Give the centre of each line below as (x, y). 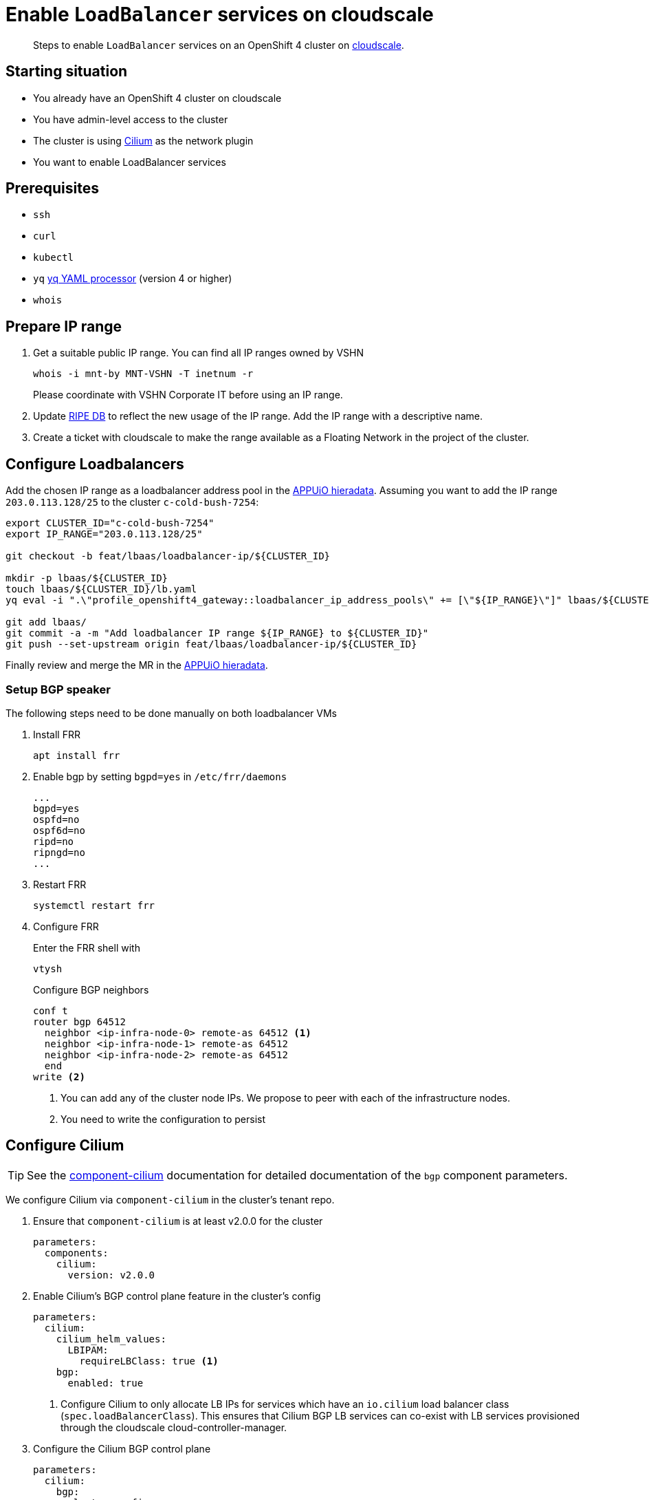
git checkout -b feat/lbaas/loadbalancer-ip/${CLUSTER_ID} (168, 556)
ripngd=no (59, 852)
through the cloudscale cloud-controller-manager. (174, 1427)
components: (76, 1253)
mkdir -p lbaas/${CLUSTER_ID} (87, 578)
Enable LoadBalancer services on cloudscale (220, 14)
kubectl (54, 258)
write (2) (59, 1076)
